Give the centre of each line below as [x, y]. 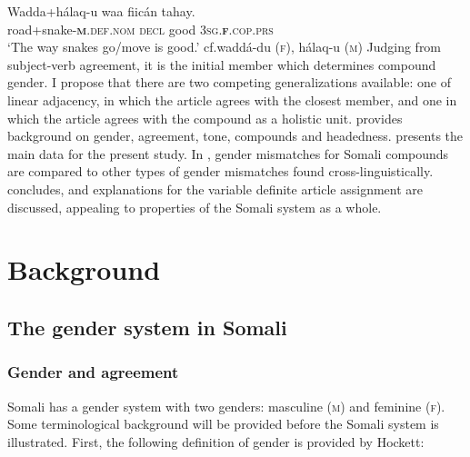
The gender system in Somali [147, 327]
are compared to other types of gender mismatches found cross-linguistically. [220, 171]
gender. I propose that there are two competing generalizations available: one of [229, 82]
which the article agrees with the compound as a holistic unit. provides [205, 118]
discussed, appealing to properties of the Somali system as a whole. [195, 207]
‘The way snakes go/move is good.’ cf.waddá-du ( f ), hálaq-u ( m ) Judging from [225, 47]
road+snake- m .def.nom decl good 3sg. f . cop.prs [140, 29]
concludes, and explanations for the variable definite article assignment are [215, 189]
